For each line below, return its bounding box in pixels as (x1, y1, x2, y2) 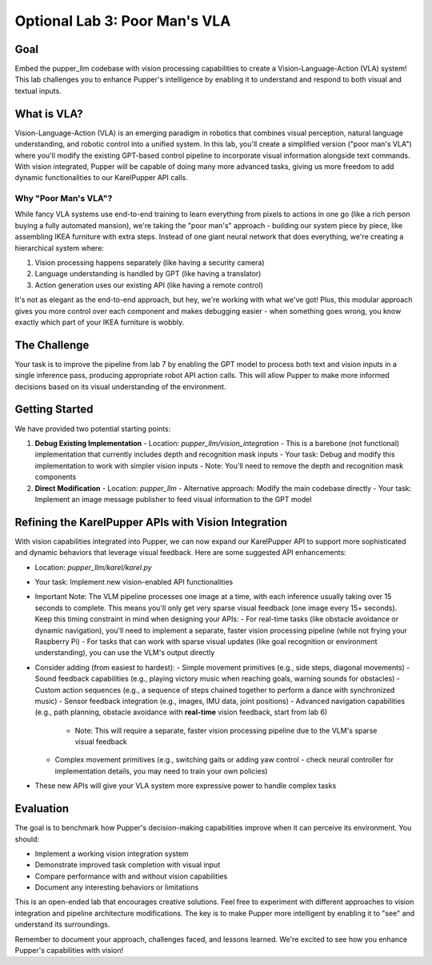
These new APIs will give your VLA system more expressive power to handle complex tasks (34, 781, 337, 790)
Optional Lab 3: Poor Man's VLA (14, 12, 231, 30)
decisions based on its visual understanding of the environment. (14, 381, 226, 392)
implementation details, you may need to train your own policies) (54, 766, 268, 776)
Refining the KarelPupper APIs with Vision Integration (14, 515, 288, 529)
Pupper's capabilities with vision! (14, 946, 124, 955)
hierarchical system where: (14, 243, 104, 252)
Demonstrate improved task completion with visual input (34, 860, 221, 870)
